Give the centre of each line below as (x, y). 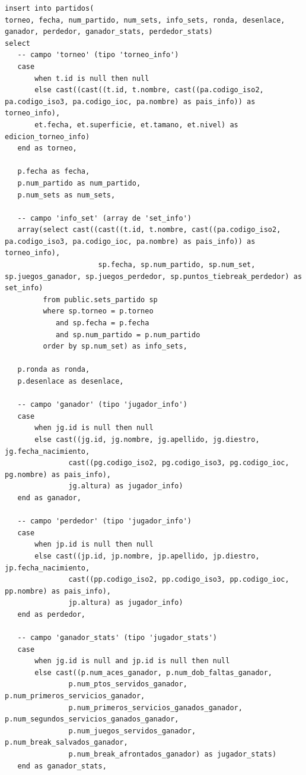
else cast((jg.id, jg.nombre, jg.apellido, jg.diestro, (147, 439)
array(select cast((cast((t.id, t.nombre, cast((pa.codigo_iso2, (149, 230)
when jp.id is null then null (94, 545)
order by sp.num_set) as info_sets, (115, 346)
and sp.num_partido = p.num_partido (128, 335)
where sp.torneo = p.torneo (98, 311)
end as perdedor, (52, 614)
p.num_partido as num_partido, (79, 183)
